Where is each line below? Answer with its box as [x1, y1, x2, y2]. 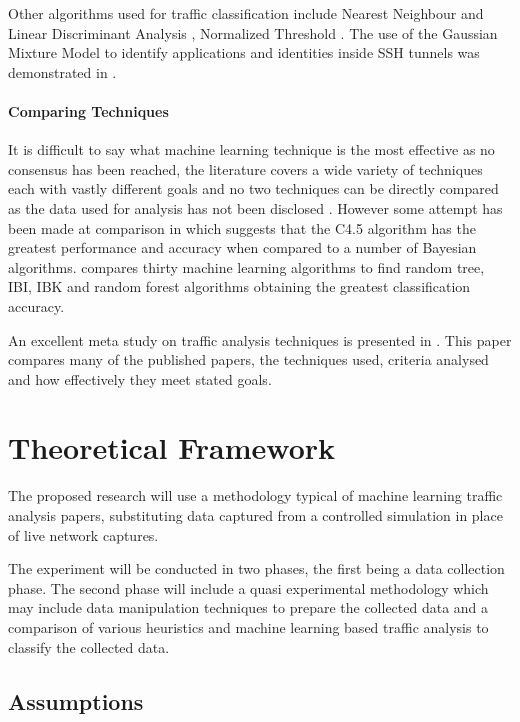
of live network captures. [8, 524, 159, 545]
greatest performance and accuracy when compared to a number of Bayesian [8, 237, 477, 258]
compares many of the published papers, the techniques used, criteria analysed [8, 349, 489, 370]
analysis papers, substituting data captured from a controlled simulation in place [8, 505, 503, 526]
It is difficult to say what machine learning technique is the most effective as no [8, 139, 495, 160]
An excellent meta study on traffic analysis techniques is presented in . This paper [8, 329, 512, 350]
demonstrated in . [8, 61, 117, 82]
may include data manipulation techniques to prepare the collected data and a [8, 597, 489, 618]
